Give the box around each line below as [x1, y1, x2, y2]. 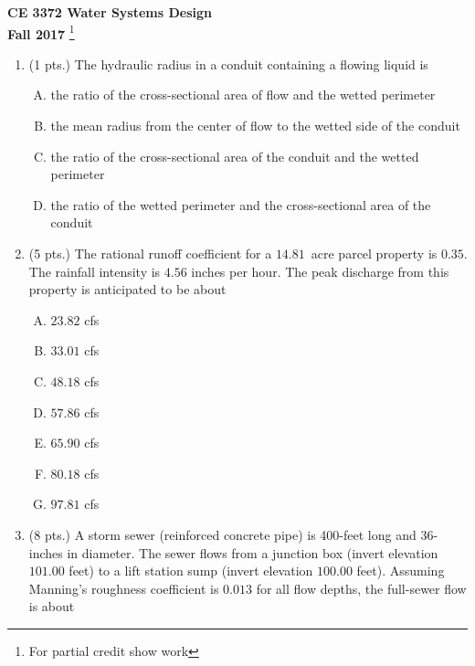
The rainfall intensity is [28, 261, 161, 280]
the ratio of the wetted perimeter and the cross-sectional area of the [50, 195, 431, 214]
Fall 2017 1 [7, 21, 75, 43]
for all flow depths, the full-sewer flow [256, 578, 467, 597]
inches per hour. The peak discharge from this [191, 261, 449, 280]
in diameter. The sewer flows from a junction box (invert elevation [67, 543, 438, 562]
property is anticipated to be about [28, 280, 227, 299]
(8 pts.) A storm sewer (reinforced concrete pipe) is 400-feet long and [28, 524, 417, 544]
